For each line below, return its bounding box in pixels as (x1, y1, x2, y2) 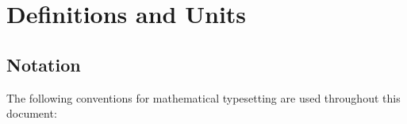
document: (6, 105, 57, 122)
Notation (6, 52, 81, 76)
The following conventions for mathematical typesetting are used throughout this (6, 89, 401, 106)
